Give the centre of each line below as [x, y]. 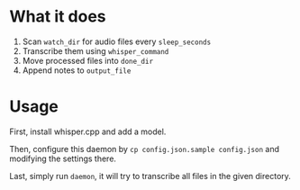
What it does [58, 17]
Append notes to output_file [77, 70]
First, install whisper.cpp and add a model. [88, 131]
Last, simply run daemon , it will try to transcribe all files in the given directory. [150, 176]
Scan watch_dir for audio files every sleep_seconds [117, 41]
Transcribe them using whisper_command [95, 50]
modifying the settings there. [63, 158]
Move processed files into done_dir [88, 60]
